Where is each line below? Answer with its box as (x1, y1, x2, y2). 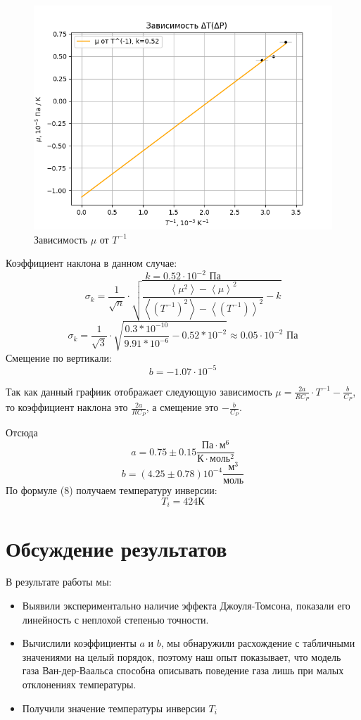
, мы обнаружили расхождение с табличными (160, 636, 355, 650)
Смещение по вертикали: (6, 350, 112, 365)
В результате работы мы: (6, 574, 112, 589)
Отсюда (6, 425, 38, 440)
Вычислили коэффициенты (22, 636, 137, 650)
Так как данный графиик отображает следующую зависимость (6, 384, 272, 398)
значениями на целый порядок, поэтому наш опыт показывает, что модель (22, 649, 341, 664)
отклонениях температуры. (22, 677, 137, 692)
